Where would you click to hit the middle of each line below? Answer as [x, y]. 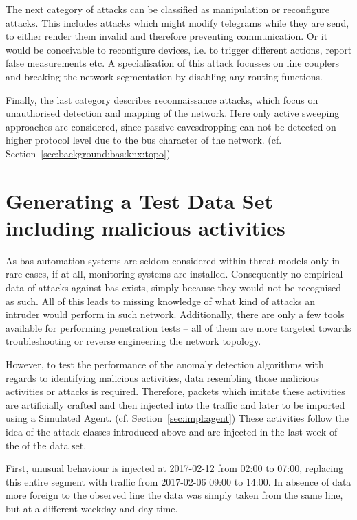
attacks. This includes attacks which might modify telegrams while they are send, [177, 22]
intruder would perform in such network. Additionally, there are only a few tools [175, 314]
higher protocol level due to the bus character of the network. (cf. [144, 140]
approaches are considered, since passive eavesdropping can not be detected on [171, 126]
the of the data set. [46, 445]
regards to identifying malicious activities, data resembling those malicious [162, 377]
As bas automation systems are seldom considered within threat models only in [173, 260]
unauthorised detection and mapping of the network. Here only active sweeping [173, 113]
